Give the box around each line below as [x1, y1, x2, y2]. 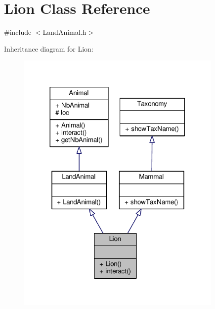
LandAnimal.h [43, 27, 86, 37]
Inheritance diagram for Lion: [4, 43, 93, 54]
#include [4, 27, 32, 37]
